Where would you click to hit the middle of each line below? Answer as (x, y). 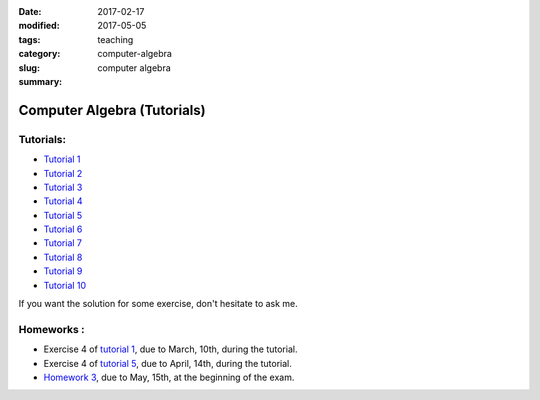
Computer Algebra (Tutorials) (112, 110)
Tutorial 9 (63, 271)
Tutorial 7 (63, 243)
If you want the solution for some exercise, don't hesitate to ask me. (158, 304)
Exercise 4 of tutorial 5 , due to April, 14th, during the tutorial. (167, 363)
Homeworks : (51, 329)
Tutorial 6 (63, 229)
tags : (29, 39)
